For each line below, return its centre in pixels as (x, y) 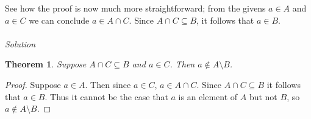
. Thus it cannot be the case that (106, 96)
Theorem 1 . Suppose (46, 64)
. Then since (108, 84)
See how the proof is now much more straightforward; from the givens (135, 8)
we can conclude (59, 20)
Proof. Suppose (33, 84)
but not (263, 96)
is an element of (208, 96)
